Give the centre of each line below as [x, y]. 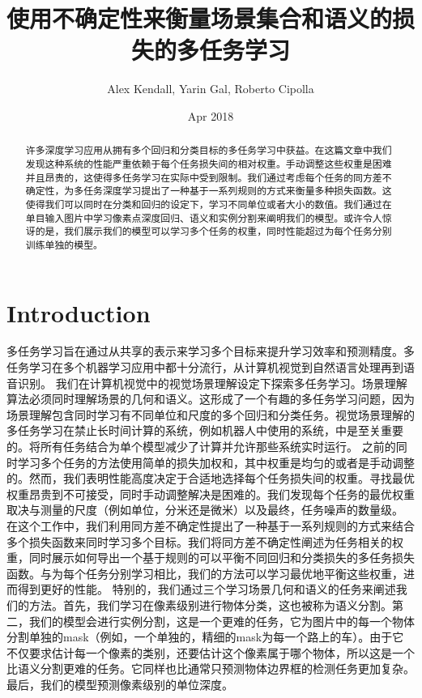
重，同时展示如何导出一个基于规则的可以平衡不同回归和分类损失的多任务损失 [211, 558]
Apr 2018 [211, 115]
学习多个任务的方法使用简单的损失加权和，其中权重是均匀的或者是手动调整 [216, 462]
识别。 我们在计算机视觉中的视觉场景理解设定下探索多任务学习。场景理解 [212, 383]
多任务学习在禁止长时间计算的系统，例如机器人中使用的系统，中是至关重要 [205, 430]
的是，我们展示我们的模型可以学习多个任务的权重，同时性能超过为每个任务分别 [213, 231]
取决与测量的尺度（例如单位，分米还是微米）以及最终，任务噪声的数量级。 [205, 510]
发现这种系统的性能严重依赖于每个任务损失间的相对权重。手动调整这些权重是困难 [209, 163]
